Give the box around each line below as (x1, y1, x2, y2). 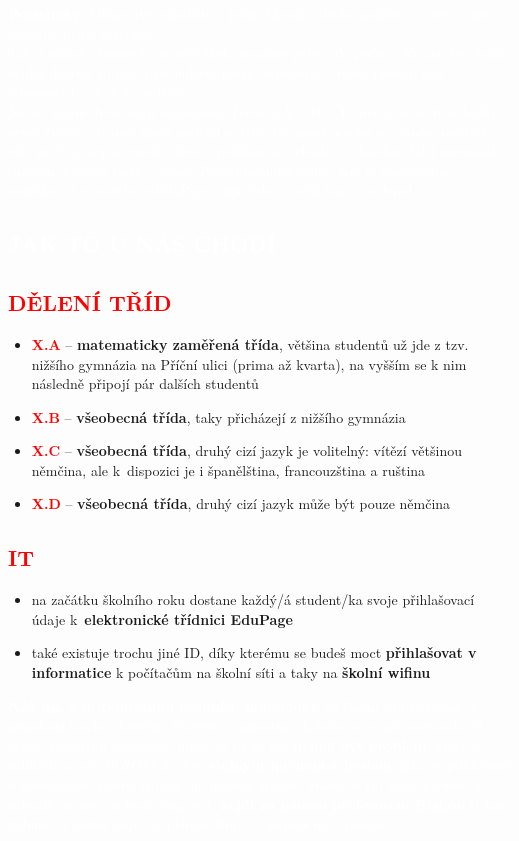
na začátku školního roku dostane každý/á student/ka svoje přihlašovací (31, 589, 475, 610)
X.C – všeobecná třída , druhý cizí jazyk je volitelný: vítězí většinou (31, 440, 462, 461)
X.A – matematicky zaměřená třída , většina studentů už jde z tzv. (31, 333, 469, 354)
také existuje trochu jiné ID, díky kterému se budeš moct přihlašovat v (31, 642, 477, 663)
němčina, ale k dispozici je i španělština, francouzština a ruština (31, 459, 426, 480)
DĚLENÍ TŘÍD (8, 287, 172, 318)
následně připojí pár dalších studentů (31, 373, 259, 394)
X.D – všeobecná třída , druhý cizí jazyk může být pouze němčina (31, 493, 451, 514)
